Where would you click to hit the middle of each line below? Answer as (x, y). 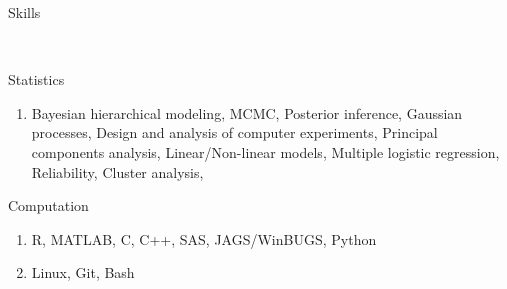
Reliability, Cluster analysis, (117, 171)
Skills (24, 12)
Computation (48, 205)
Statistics (36, 79)
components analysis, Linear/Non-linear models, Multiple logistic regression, (265, 151)
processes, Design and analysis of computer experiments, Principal (234, 132)
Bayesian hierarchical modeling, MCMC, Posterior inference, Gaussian (247, 112)
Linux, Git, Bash (83, 272)
